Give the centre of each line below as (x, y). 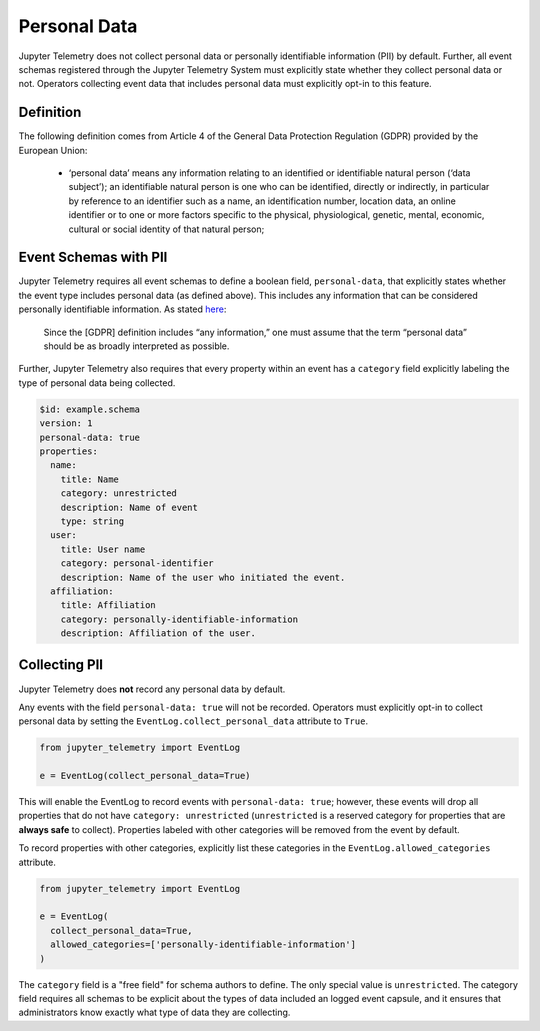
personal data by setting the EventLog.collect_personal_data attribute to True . (193, 721)
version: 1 (66, 423)
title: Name (90, 479)
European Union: (53, 150)
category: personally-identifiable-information (179, 619)
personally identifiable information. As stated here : (122, 309)
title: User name (103, 549)
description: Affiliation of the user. (158, 633)
